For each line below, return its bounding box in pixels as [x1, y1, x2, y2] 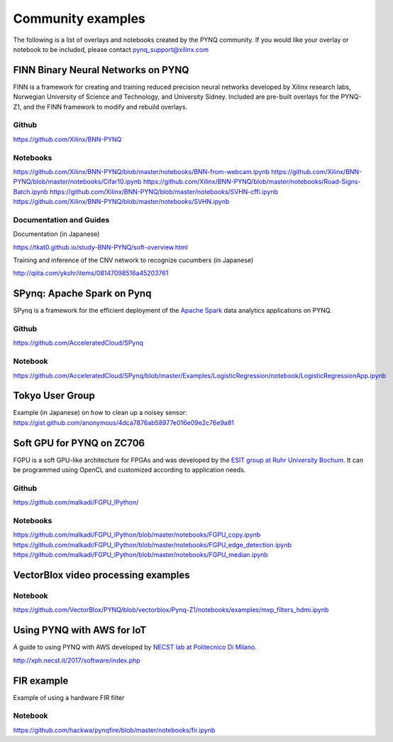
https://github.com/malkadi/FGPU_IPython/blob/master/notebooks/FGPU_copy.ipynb [13, 530, 261, 539]
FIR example [13, 674, 69, 687]
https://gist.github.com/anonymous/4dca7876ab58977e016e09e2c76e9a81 [13, 418, 234, 426]
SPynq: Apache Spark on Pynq [13, 288, 152, 300]
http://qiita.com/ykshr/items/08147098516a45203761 [13, 269, 169, 277]
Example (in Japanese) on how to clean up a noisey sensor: [13, 409, 187, 417]
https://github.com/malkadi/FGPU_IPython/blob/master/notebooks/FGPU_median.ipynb [13, 551, 269, 559]
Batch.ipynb [13, 187, 49, 195]
